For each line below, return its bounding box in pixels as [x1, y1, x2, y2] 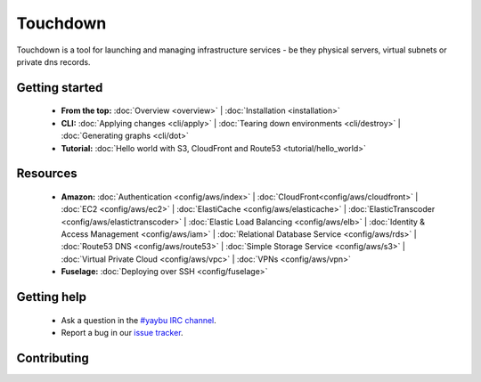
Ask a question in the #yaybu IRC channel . [61, 314, 217, 325]
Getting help [16, 289, 86, 305]
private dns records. [16, 56, 91, 67]
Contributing [16, 350, 89, 365]
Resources [16, 166, 77, 182]
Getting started [16, 80, 103, 95]
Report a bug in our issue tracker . [61, 328, 183, 338]
